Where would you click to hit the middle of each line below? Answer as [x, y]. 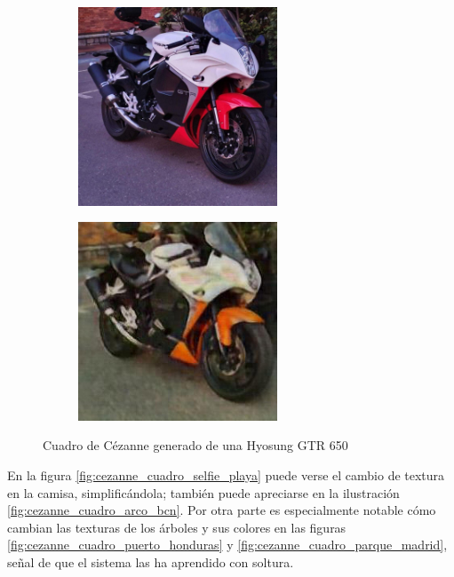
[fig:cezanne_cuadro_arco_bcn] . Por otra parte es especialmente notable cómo [222, 510]
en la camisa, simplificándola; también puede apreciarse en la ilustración [203, 492]
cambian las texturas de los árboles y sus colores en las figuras [177, 527]
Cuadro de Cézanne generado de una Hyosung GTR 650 [195, 445]
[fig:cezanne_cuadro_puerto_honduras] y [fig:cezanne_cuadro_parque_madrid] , [227, 545]
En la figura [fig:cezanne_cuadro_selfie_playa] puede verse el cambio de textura [226, 474]
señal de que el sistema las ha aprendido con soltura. [151, 561]
